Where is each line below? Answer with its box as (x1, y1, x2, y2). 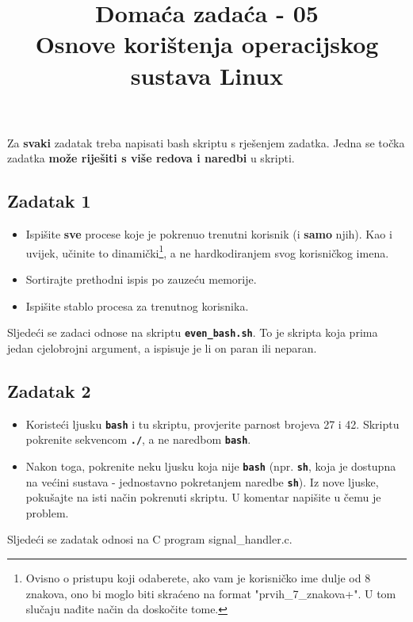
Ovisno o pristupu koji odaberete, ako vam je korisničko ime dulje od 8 (25, 570, 371, 586)
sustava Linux (130, 59, 284, 91)
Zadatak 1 (7, 189, 91, 213)
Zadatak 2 (7, 378, 91, 403)
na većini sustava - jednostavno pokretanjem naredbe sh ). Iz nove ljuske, (25, 473, 379, 490)
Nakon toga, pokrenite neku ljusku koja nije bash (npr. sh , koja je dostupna (25, 457, 396, 474)
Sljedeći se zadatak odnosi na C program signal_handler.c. (7, 531, 293, 548)
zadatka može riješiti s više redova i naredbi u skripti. (7, 150, 295, 166)
